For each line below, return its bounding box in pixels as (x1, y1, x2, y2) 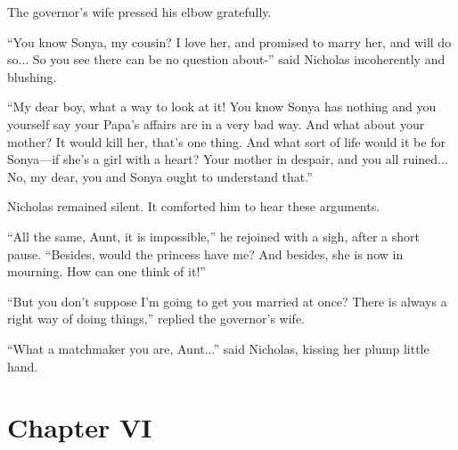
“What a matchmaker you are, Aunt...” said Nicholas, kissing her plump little (7, 339, 429, 357)
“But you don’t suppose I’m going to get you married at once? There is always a (7, 291, 447, 310)
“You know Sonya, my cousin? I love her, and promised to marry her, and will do (7, 32, 452, 51)
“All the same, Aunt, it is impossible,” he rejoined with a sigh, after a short (7, 226, 420, 245)
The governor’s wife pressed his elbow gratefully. (7, 3, 272, 20)
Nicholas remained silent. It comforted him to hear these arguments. (7, 197, 380, 216)
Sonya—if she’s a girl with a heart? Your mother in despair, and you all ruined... (7, 150, 448, 168)
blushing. (7, 67, 57, 86)
